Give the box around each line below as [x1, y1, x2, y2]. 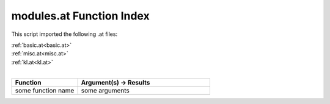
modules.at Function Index [11, 9, 150, 23]
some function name [15, 86, 75, 94]
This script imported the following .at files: [11, 30, 118, 38]
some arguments [81, 86, 130, 94]
